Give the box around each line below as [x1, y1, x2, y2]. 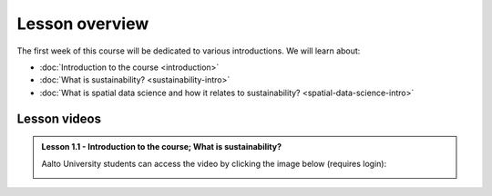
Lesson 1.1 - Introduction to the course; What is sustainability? [41, 142, 282, 152]
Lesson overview [16, 14, 149, 34]
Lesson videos [16, 111, 102, 126]
